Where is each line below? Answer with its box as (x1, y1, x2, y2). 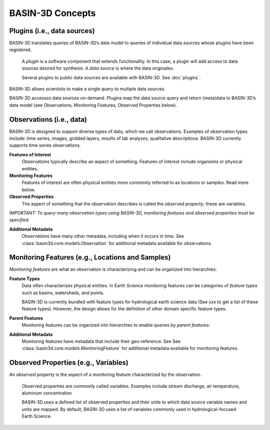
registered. (9, 47, 32, 53)
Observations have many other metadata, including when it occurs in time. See (21, 233, 184, 239)
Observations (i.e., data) (9, 115, 87, 124)
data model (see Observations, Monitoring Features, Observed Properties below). (9, 102, 177, 108)
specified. (9, 217, 30, 223)
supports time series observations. (9, 142, 81, 148)
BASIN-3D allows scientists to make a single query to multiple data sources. (9, 86, 166, 92)
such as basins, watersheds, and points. (21, 290, 105, 296)
